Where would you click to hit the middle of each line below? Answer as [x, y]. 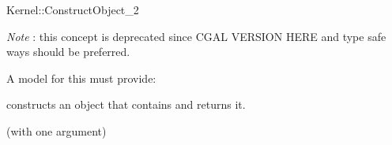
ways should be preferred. [68, 52]
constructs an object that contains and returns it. [126, 104]
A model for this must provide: [81, 78]
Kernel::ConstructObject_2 [73, 9]
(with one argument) [57, 130]
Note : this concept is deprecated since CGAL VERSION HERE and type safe [196, 36]
